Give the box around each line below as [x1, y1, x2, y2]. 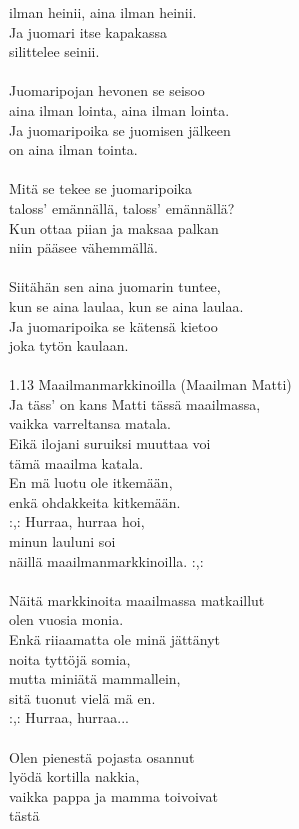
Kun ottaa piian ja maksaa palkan [9, 217, 219, 238]
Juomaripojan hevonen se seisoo [9, 80, 205, 101]
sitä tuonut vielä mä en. [9, 687, 156, 708]
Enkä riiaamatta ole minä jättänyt [9, 629, 221, 649]
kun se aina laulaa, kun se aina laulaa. [9, 295, 244, 316]
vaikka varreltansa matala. [9, 413, 171, 434]
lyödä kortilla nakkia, [9, 766, 140, 787]
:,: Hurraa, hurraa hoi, [9, 511, 145, 532]
